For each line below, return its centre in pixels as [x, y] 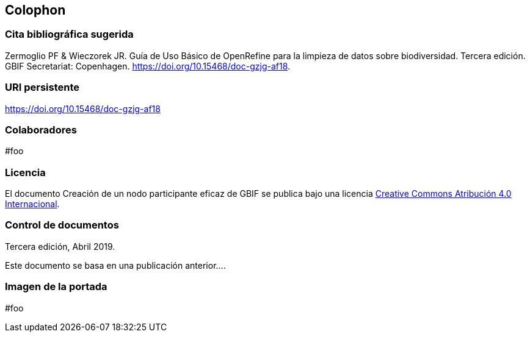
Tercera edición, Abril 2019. [60, 246]
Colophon [35, 10]
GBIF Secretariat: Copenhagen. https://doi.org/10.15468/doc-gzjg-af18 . [148, 66]
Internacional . [32, 204]
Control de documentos [62, 225]
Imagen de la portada [56, 287]
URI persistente [42, 87]
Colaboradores [41, 129]
